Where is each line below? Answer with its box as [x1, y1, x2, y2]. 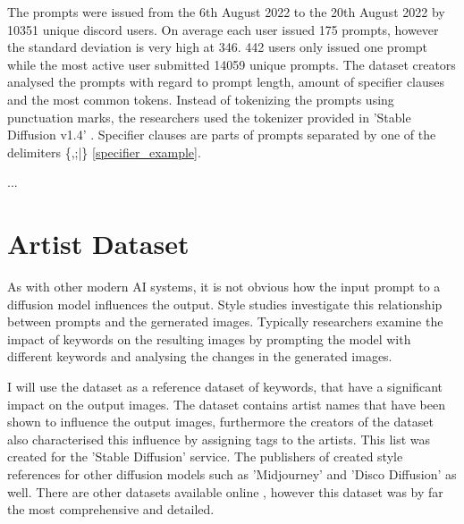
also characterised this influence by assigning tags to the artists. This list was [7, 429, 431, 448]
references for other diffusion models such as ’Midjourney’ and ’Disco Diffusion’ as [7, 465, 457, 483]
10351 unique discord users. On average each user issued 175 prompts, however [7, 20, 439, 38]
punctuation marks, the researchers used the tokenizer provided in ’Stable [7, 107, 411, 126]
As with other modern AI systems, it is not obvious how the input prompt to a [7, 277, 441, 296]
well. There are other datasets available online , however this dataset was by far [7, 482, 443, 501]
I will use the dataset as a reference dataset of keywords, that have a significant [7, 377, 443, 396]
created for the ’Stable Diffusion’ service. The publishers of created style [7, 447, 403, 466]
